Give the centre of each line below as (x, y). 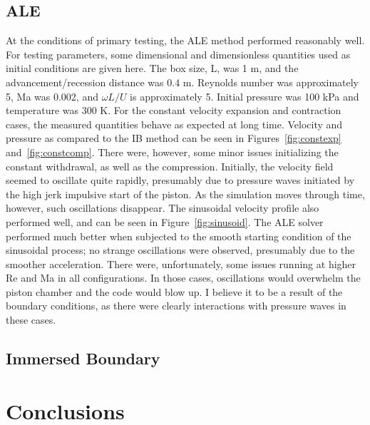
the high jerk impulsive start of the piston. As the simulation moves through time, (185, 194)
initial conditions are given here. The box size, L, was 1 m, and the (152, 68)
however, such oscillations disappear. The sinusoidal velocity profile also (163, 208)
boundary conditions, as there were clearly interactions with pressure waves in (176, 306)
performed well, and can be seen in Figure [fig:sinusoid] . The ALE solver (165, 221)
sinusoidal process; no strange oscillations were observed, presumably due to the (180, 250)
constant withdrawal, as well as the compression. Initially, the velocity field (170, 166)
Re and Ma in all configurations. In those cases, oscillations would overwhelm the (183, 278)
